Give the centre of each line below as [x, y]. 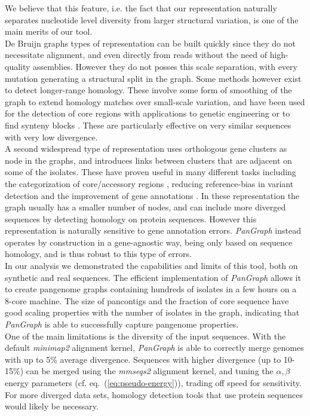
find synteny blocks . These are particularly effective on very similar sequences [148, 125]
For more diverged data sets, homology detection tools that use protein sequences [154, 394]
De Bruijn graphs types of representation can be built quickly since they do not [150, 43]
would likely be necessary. [52, 406]
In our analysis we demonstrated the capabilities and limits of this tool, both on [151, 266]
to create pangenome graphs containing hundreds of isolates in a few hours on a [151, 289]
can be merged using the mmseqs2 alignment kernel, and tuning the [150, 371]
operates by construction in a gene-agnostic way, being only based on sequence [149, 242]
